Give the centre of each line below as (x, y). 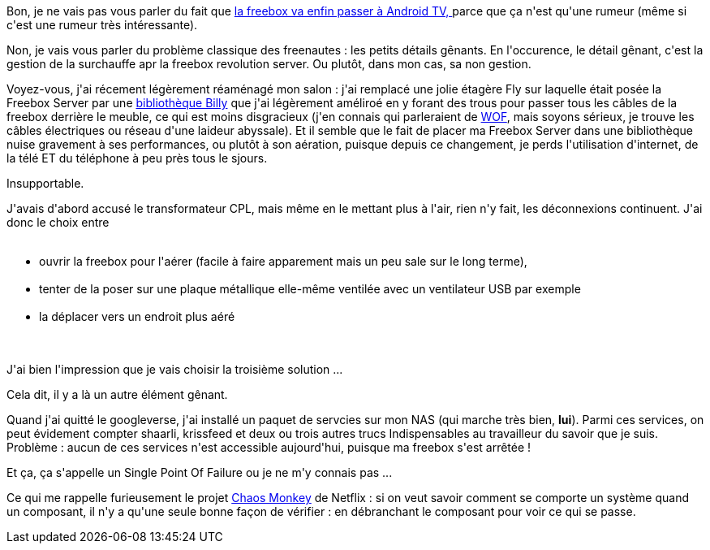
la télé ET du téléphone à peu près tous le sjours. (137, 158)
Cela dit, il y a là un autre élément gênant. (117, 394)
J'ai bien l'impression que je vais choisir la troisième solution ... (175, 369)
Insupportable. (45, 183)
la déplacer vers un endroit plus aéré (137, 316)
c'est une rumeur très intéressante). (102, 25)
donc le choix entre (58, 222)
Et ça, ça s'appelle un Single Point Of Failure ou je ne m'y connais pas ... (200, 472)
